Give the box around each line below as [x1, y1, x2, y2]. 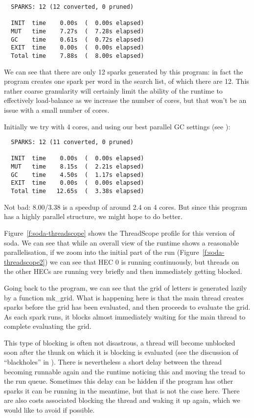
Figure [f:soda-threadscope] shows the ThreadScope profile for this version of [4, 227, 235, 238]
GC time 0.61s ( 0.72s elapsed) [11, 36, 144, 43]
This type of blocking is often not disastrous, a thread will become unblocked [4, 337, 235, 347]
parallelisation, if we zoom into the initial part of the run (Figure [4, 247, 199, 257]
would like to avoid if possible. [4, 405, 95, 415]
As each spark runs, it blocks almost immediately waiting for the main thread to [4, 311, 246, 321]
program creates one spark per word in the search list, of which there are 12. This [4, 76, 249, 86]
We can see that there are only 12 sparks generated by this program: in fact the [4, 66, 243, 76]
